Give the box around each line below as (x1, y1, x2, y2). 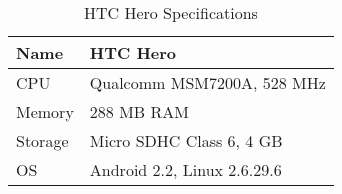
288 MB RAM (89, 100, 189, 123)
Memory (16, 100, 74, 123)
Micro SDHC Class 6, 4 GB (89, 129, 283, 152)
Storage (16, 129, 69, 152)
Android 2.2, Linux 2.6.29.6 (89, 158, 282, 181)
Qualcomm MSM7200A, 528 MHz (89, 71, 326, 94)
